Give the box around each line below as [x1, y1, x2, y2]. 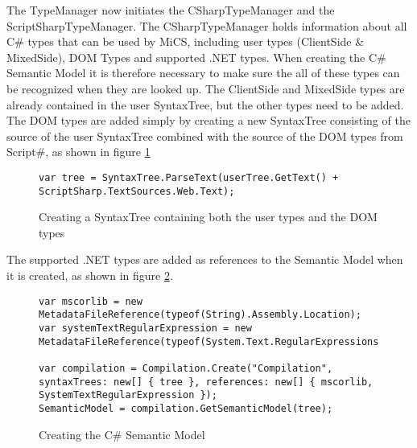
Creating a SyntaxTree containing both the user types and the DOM [39, 208, 378, 225]
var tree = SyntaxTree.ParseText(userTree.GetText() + [39, 171, 339, 183]
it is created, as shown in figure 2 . [6, 267, 173, 284]
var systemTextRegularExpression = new [39, 322, 252, 334]
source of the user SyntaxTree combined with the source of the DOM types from [6, 127, 403, 144]
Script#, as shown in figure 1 [6, 143, 151, 160]
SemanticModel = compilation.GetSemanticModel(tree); [39, 402, 333, 414]
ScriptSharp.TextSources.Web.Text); [39, 185, 235, 197]
